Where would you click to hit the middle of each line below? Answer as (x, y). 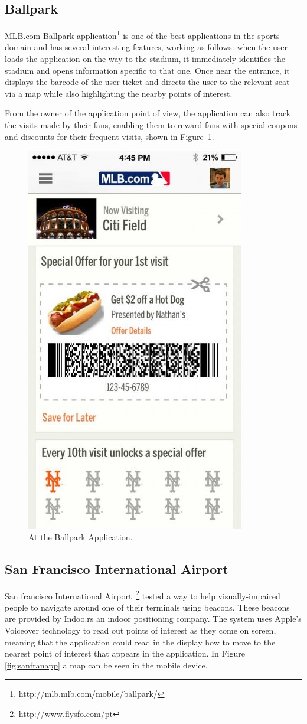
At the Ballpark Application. (81, 537)
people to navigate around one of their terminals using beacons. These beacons (147, 607)
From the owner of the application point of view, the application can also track (148, 113)
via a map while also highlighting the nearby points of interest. (119, 93)
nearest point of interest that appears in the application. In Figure (125, 653)
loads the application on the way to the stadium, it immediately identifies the (145, 59)
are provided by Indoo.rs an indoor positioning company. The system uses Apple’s (153, 619)
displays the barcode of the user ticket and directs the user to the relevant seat (147, 82)
